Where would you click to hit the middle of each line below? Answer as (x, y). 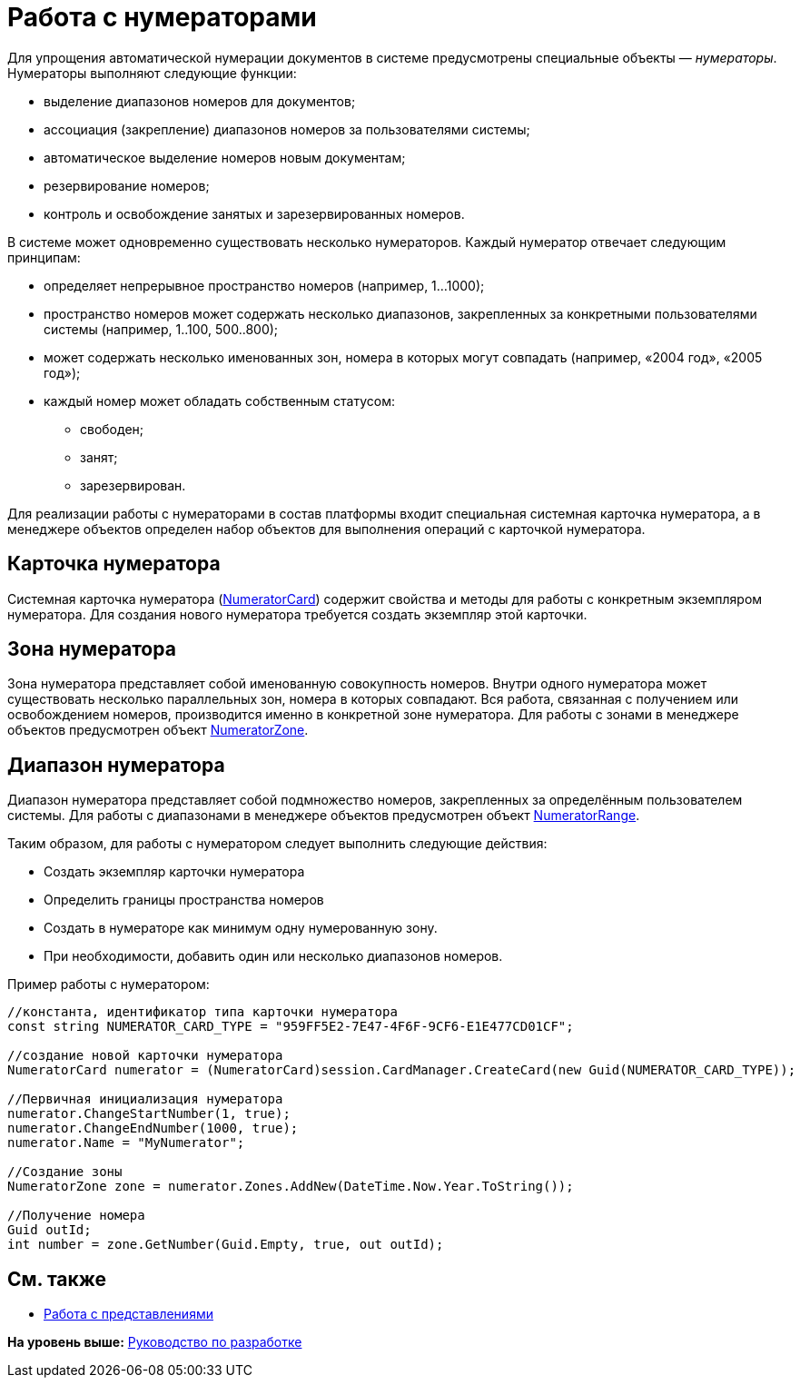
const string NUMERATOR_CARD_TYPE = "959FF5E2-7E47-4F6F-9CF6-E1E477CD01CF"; (291, 1027)
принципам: (44, 257)
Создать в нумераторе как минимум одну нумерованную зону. (241, 928)
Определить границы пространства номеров (184, 900)
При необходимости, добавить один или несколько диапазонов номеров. (273, 956)
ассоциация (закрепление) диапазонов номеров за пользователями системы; (287, 129)
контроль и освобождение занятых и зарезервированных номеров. (254, 213)
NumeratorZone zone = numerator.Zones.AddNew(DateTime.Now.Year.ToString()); (291, 1187)
